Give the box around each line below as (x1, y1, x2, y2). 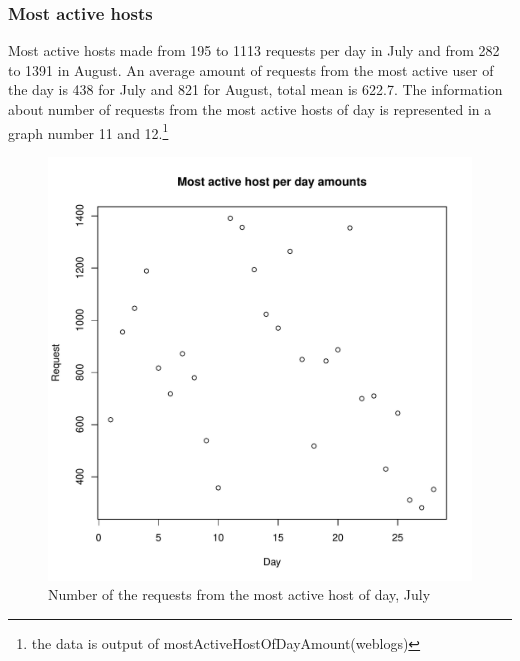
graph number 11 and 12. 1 (8, 119, 169, 143)
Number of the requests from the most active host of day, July (48, 584, 431, 605)
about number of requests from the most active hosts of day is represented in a (8, 99, 492, 119)
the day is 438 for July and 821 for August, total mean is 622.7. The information (8, 79, 503, 100)
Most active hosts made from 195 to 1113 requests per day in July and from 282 (8, 40, 500, 61)
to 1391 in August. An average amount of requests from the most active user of (8, 59, 494, 80)
